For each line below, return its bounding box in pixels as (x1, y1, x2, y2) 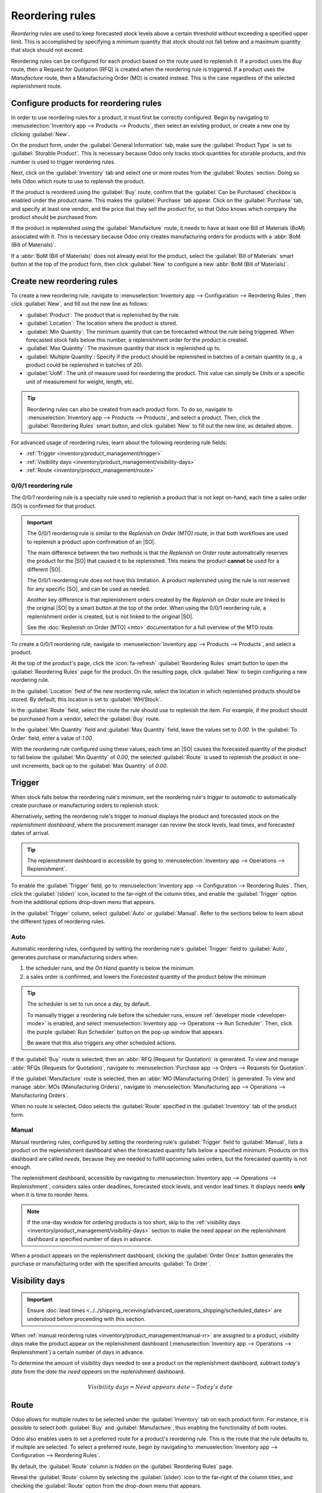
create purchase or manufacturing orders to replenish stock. (11, 801, 159, 809)
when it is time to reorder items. (11, 1191, 89, 1199)
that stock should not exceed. (11, 47, 84, 54)
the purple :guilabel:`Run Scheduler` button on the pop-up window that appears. (27, 1028, 224, 1036)
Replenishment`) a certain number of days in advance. (11, 1348, 144, 1356)
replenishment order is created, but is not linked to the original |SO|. (27, 613, 194, 620)
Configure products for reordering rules (11, 98, 162, 108)
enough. (11, 1163, 32, 1171)
